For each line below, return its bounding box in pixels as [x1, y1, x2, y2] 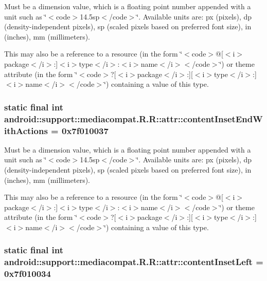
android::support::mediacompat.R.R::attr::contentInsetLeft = [4, 255, 263, 268]
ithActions [4, 124, 48, 137]
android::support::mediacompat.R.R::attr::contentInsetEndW [4, 112, 263, 125]
